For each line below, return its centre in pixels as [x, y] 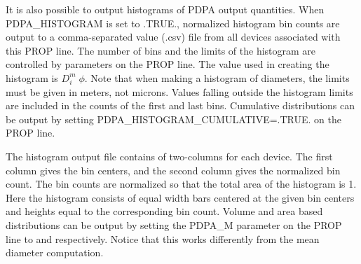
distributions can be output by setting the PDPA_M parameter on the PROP [174, 224]
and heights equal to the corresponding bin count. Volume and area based [164, 211]
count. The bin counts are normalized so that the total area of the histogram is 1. [181, 184]
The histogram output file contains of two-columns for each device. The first [169, 156]
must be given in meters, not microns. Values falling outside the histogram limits [179, 91]
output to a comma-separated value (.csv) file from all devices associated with [173, 37]
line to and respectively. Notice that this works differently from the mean [163, 238]
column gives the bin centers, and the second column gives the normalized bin [173, 170]
